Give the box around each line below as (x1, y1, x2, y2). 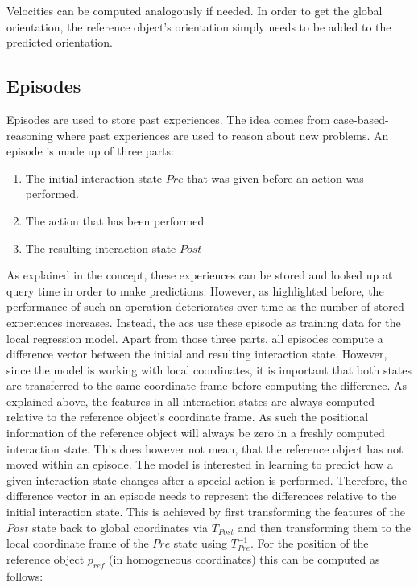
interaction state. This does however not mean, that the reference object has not (6, 440, 404, 457)
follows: (6, 567, 43, 584)
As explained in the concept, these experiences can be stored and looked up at (6, 267, 393, 283)
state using (173, 535, 228, 552)
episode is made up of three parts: (6, 143, 174, 159)
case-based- (333, 110, 389, 127)
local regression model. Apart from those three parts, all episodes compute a (6, 329, 383, 346)
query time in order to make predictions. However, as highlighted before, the (6, 282, 384, 299)
